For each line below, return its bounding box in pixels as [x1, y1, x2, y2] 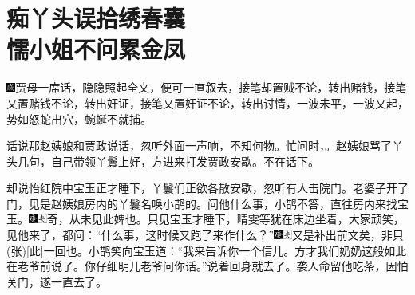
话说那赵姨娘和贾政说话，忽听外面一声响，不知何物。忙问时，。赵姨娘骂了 [6, 137, 392, 154]
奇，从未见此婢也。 [46, 210, 148, 227]
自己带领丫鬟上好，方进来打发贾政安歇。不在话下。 [50, 152, 319, 169]
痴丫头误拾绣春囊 [6, 2, 186, 34]
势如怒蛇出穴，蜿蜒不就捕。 [6, 110, 152, 127]
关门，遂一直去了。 [6, 273, 107, 289]
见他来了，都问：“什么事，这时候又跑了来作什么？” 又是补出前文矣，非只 [6, 226, 404, 243]
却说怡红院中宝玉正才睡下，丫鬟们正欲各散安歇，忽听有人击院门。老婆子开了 [6, 179, 409, 196]
